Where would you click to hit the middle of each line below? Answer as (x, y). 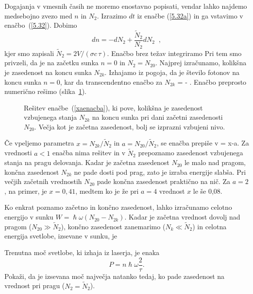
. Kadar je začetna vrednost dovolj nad (182, 217)
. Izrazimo (112, 15)
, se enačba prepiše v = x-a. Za (203, 143)
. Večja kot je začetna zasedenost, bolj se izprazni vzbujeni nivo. (130, 126)
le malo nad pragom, (215, 162)
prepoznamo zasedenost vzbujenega (191, 153)
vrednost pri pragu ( (35, 285)
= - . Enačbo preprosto (212, 82)
